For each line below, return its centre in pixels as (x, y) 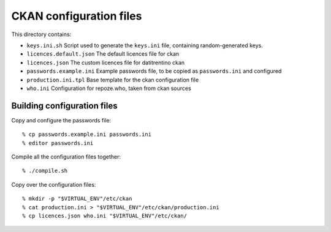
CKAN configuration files (77, 16)
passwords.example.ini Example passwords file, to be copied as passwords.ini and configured (154, 71)
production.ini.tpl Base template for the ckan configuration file (113, 80)
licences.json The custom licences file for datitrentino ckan (106, 62)
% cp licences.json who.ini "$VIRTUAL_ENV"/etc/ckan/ (105, 215)
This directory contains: (41, 34)
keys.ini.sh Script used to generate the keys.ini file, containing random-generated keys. (145, 45)
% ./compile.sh (45, 171)
